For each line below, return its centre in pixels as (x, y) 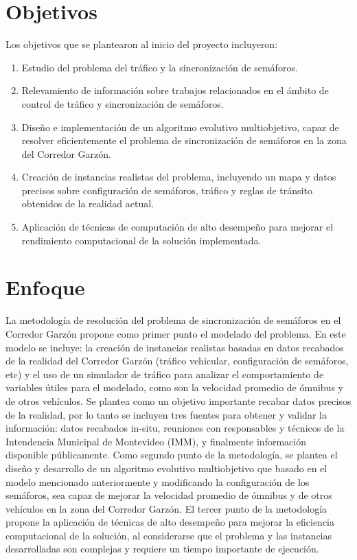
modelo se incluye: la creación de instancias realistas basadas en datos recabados (175, 347)
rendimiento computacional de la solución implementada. (141, 240)
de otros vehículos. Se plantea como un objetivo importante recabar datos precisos (178, 400)
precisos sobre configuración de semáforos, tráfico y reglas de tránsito (167, 190)
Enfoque (45, 287)
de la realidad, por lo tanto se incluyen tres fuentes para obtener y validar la (166, 414)
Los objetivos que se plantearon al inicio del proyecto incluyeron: (142, 44)
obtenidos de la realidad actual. (88, 203)
